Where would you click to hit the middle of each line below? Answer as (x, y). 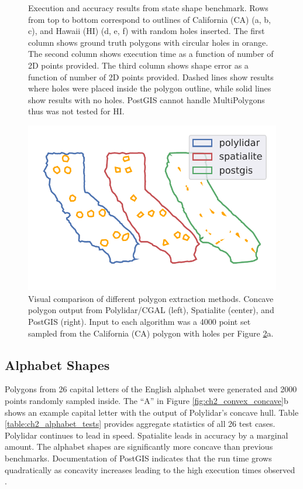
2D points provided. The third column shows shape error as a (138, 65)
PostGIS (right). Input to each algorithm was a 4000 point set (140, 322)
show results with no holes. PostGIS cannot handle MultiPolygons (147, 99)
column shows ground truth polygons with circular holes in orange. (148, 42)
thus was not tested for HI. (76, 111)
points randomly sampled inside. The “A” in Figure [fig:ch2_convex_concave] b (147, 400)
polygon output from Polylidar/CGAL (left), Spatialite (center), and (151, 310)
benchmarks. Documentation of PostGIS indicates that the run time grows (138, 458)
